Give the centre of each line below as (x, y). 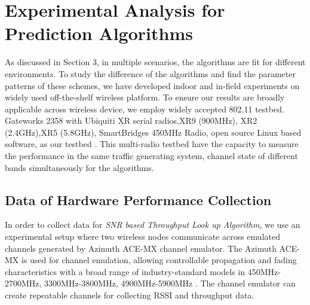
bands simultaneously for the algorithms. (79, 167)
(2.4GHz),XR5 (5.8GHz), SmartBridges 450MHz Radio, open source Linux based (153, 132)
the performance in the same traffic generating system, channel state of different (151, 156)
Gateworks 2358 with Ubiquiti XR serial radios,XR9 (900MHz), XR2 (131, 121)
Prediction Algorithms (99, 33)
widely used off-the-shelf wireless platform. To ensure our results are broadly (145, 97)
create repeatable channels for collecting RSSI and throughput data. (130, 295)
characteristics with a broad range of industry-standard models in (125, 271)
